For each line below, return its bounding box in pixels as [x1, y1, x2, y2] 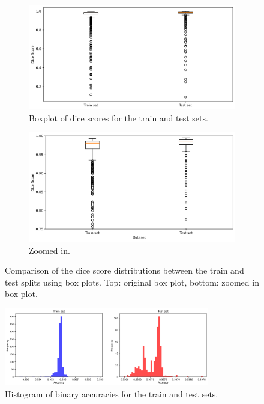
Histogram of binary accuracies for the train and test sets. [5, 387, 218, 400]
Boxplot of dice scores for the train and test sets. [29, 111, 208, 124]
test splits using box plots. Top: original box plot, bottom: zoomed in [5, 275, 259, 288]
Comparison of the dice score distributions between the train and [5, 264, 244, 277]
